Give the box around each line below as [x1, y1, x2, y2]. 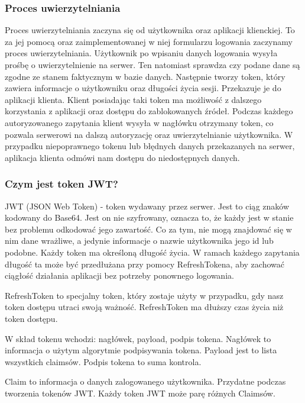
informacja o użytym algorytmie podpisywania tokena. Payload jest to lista [5, 344, 277, 356]
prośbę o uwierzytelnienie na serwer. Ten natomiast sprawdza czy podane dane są [5, 59, 300, 70]
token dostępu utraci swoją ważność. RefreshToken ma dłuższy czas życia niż [5, 301, 284, 313]
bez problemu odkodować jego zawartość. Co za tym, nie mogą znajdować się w [5, 223, 292, 235]
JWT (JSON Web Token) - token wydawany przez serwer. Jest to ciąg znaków [5, 199, 290, 212]
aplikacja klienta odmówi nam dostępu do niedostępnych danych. [5, 151, 240, 163]
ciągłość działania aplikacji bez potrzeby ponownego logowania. [5, 269, 234, 282]
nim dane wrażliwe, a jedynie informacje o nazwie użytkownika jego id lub [5, 234, 274, 247]
